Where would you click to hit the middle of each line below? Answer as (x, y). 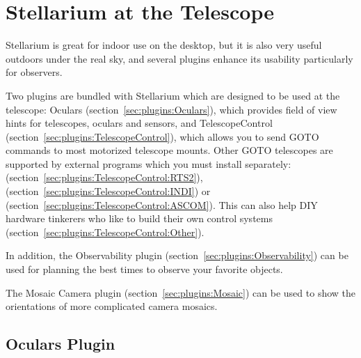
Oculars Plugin (61, 344)
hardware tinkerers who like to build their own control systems (139, 218)
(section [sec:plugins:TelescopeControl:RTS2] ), (104, 177)
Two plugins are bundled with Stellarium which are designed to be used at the (173, 95)
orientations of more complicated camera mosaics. (112, 306)
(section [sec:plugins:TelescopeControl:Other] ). (105, 232)
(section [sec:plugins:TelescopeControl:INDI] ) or (108, 191)
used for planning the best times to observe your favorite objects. (144, 269)
